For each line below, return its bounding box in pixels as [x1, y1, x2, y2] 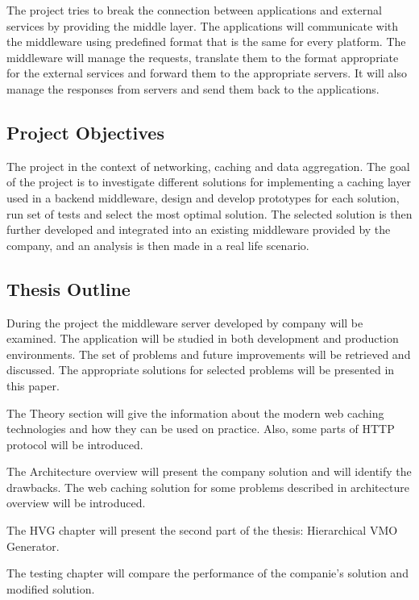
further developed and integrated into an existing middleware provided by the [6, 221, 391, 238]
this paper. [6, 377, 60, 394]
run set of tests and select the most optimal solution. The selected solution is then [6, 205, 413, 222]
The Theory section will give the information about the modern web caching [6, 404, 384, 421]
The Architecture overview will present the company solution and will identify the [6, 463, 412, 480]
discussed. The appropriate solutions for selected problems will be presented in [6, 361, 395, 378]
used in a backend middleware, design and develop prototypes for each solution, [6, 189, 400, 206]
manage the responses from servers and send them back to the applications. [6, 80, 380, 97]
